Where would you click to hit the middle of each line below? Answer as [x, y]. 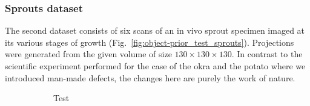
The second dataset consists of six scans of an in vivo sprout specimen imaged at [155, 30]
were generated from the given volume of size [88, 54]
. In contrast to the [267, 54]
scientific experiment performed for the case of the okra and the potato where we [155, 66]
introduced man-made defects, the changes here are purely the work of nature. [150, 77]
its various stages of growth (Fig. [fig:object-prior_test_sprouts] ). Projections [150, 42]
